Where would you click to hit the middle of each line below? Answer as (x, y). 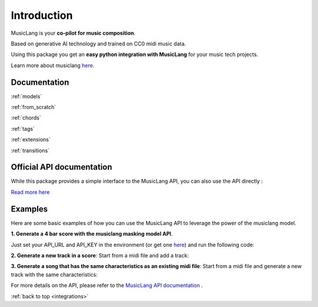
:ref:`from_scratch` (33, 107)
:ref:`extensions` (31, 140)
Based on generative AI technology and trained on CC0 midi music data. (99, 44)
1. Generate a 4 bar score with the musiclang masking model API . (92, 234)
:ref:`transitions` (30, 150)
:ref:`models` (26, 96)
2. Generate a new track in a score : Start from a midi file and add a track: (100, 255)
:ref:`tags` (23, 128)
